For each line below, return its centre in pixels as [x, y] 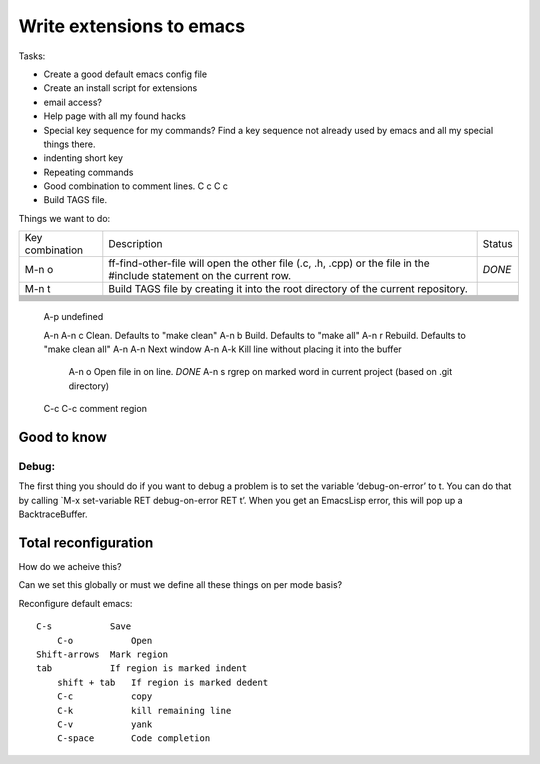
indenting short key [83, 158]
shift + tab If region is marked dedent [162, 682]
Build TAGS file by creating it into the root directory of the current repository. [288, 289]
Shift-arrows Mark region [102, 654]
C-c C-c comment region [95, 409]
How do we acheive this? [70, 567]
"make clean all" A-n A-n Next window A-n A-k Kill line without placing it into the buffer [222, 349]
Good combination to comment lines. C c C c [136, 186]
